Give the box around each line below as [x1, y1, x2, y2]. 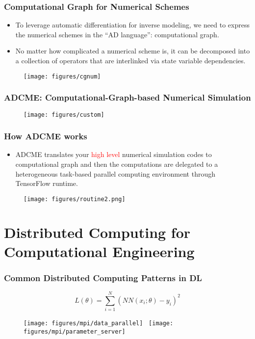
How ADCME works [4, 130, 87, 142]
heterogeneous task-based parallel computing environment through [15, 168, 215, 179]
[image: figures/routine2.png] [24, 195, 126, 203]
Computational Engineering [4, 241, 195, 261]
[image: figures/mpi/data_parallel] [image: [24, 320, 174, 327]
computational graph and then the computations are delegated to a [15, 158, 218, 169]
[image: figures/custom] [24, 111, 104, 119]
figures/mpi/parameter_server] [24, 328, 126, 335]
